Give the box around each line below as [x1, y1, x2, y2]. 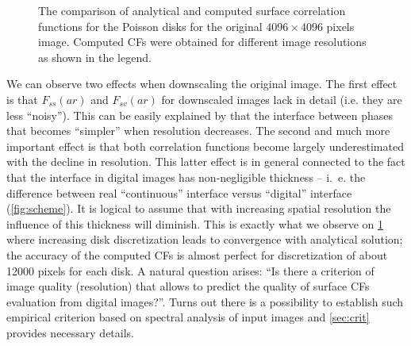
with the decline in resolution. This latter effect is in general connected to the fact [6, 153, 405, 170]
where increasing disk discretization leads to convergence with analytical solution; [6, 231, 403, 248]
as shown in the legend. [38, 48, 152, 65]
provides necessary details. [6, 324, 134, 340]
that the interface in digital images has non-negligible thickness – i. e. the [6, 168, 366, 185]
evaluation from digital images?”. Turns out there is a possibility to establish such [6, 293, 404, 309]
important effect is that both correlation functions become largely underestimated [6, 137, 404, 154]
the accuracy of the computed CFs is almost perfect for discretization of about [6, 246, 388, 263]
